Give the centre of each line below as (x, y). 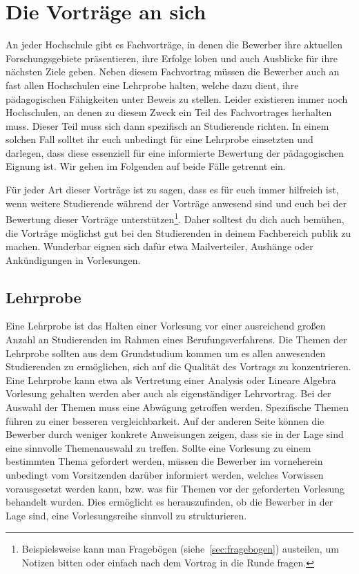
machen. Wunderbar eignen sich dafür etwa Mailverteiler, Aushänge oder (159, 246)
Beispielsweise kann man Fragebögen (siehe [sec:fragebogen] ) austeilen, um (180, 549)
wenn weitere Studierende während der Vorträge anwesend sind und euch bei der (176, 203)
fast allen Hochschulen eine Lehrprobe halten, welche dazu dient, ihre (152, 85)
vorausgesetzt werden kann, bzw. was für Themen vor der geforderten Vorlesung (175, 488)
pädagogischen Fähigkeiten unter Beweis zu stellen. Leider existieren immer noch (177, 98)
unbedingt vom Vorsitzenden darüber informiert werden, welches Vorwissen (165, 475)
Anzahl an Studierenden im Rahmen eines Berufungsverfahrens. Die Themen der (176, 339)
